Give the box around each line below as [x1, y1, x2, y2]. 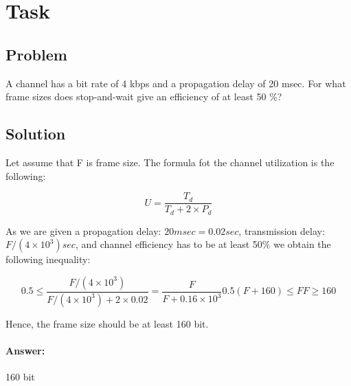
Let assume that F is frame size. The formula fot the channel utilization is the [5, 155, 335, 169]
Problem [5, 43, 67, 65]
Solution [5, 123, 66, 144]
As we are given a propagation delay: [5, 223, 161, 238]
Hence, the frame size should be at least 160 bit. [5, 316, 209, 330]
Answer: [5, 343, 45, 357]
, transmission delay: [238, 223, 325, 238]
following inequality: [5, 252, 91, 266]
